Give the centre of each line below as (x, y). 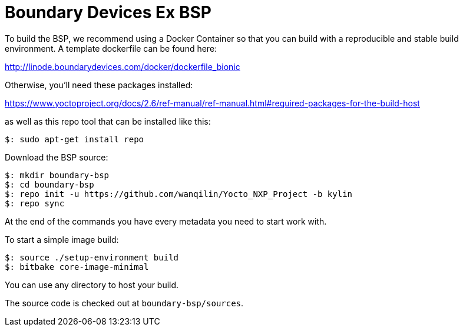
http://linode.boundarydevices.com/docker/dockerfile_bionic (123, 66)
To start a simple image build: (62, 239)
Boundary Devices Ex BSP (108, 12)
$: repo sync (35, 203)
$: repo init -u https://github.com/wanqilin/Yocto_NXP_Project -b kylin (179, 194)
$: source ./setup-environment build (92, 257)
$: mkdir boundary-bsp (57, 175)
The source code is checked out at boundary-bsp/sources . (124, 303)
